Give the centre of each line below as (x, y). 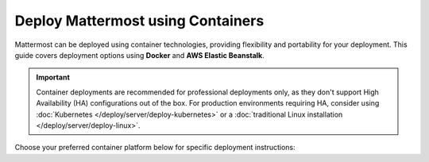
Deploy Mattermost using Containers (139, 21)
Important (53, 77)
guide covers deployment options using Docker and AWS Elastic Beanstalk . (140, 55)
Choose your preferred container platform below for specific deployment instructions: (155, 148)
